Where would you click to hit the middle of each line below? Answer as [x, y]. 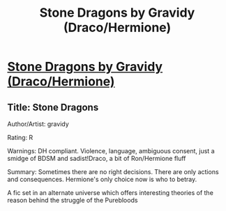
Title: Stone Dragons [53, 107]
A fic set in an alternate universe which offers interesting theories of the [111, 193]
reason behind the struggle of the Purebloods [73, 200]
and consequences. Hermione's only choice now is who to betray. [102, 179]
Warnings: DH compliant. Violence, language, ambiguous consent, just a [111, 151]
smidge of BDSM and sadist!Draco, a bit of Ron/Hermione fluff [97, 158]
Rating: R [20, 138]
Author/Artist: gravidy [38, 124]
